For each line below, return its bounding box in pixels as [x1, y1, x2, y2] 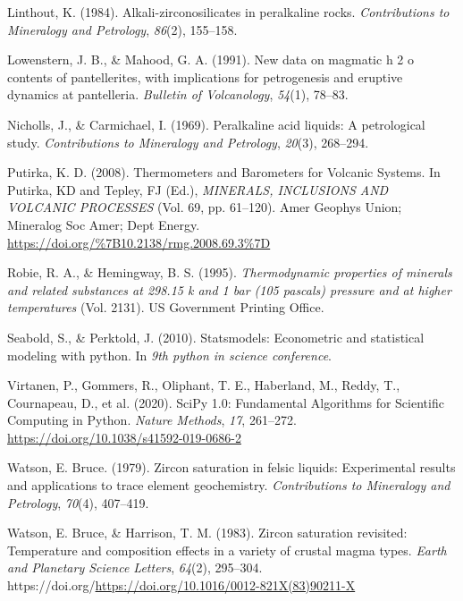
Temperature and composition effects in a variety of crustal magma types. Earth [7, 540, 447, 559]
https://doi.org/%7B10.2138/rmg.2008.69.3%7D [7, 233, 271, 251]
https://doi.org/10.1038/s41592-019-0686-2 [7, 427, 241, 446]
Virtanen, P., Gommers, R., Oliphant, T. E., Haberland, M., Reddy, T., [7, 376, 400, 394]
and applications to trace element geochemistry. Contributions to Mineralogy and [7, 476, 450, 495]
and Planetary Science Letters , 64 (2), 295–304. [7, 558, 263, 577]
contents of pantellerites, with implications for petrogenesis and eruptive [7, 67, 403, 86]
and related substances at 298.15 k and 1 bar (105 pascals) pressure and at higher [7, 280, 451, 299]
